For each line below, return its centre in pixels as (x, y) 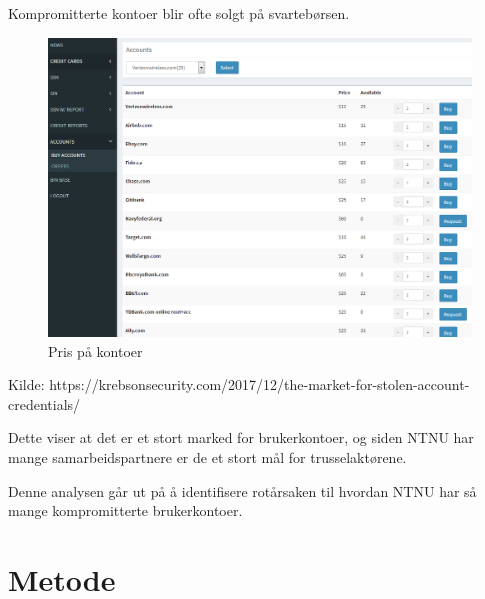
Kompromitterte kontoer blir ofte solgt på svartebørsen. (179, 13)
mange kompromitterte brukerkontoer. (125, 510)
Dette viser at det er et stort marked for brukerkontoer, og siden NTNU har (241, 437)
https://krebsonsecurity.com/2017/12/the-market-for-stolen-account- (259, 384)
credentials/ (44, 403)
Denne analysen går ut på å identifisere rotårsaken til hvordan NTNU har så (242, 490)
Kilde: (26, 384)
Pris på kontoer (95, 350)
